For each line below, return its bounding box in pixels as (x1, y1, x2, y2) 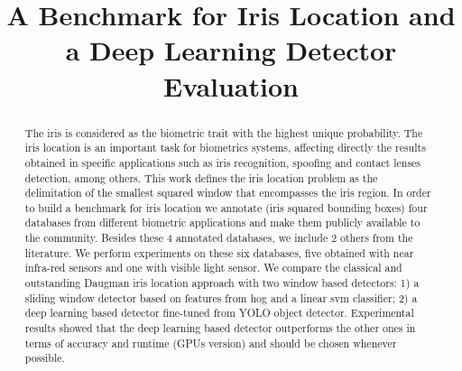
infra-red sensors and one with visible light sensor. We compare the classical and (24, 260, 402, 275)
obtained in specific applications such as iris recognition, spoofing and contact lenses (24, 154, 421, 170)
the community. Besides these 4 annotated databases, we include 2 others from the (24, 230, 413, 246)
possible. (24, 350, 65, 366)
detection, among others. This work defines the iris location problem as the (24, 170, 378, 185)
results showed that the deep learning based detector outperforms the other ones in (24, 320, 416, 336)
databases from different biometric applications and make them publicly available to (24, 215, 420, 230)
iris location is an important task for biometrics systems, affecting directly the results (24, 140, 426, 155)
